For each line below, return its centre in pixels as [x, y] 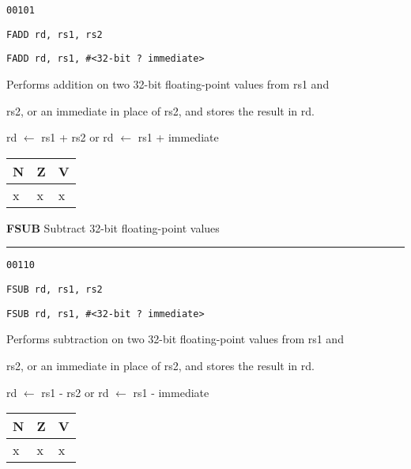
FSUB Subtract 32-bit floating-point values [113, 227]
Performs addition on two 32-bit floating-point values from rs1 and [168, 83]
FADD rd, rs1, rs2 [55, 34]
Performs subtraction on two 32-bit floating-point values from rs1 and [175, 339]
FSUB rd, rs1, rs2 [55, 289]
